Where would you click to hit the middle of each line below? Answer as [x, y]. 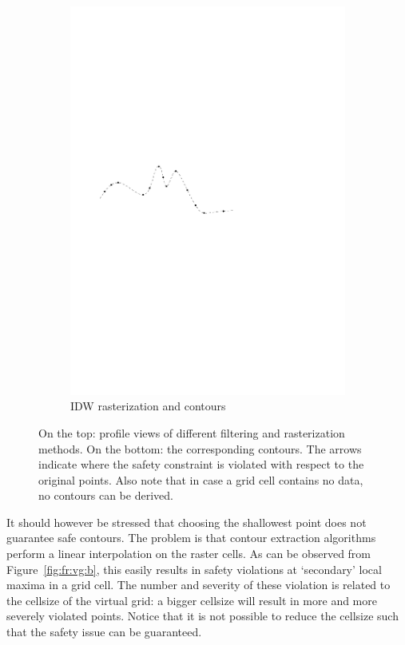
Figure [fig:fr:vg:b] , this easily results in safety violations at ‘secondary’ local [194, 569]
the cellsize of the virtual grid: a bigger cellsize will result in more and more [192, 600]
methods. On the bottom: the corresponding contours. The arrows [200, 448]
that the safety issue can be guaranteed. [104, 632]
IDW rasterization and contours [148, 406]
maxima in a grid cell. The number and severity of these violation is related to [199, 585]
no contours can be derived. [106, 495]
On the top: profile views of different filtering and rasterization [192, 432]
